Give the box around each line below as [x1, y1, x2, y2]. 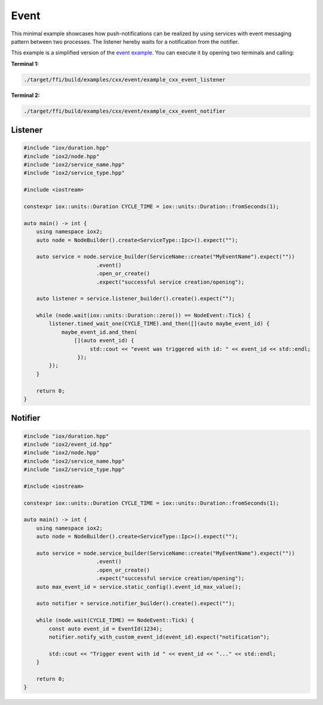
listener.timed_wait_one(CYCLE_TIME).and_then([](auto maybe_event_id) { [48, 320, 270, 327]
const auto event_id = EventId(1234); [48, 625, 163, 632]
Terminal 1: [11, 60, 39, 67]
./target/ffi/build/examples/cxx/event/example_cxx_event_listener [23, 76, 226, 83]
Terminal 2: [11, 92, 40, 99]
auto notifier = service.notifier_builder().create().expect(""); [36, 600, 236, 607]
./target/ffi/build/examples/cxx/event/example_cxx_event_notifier [23, 108, 226, 114]
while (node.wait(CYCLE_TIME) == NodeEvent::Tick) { [36, 617, 194, 624]
